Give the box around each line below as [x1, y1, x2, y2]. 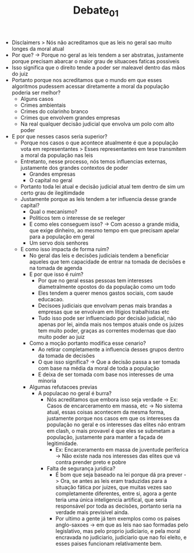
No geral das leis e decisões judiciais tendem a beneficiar [29, 252, 169, 259]
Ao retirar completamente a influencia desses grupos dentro [38, 345, 184, 353]
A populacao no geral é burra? [38, 390, 112, 397]
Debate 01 [73, 4, 119, 19]
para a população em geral [29, 233, 95, 240]
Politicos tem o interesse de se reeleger [29, 214, 125, 221]
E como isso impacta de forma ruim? [20, 245, 109, 252]
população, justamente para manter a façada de [46, 433, 163, 440]
